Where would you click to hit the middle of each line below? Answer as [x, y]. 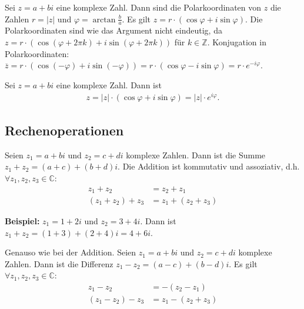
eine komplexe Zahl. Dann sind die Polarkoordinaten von [159, 7]
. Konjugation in [237, 42]
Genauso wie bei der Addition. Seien [71, 252]
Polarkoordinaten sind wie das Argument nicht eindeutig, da [113, 30]
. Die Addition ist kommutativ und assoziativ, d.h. [209, 166]
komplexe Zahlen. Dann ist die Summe [196, 154]
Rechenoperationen [64, 130]
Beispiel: [22, 221]
